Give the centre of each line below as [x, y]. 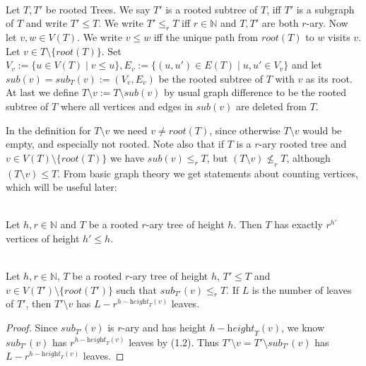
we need [130, 130]
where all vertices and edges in [126, 106]
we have [127, 157]
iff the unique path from [206, 36]
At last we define [42, 92]
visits [339, 36]
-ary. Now [327, 23]
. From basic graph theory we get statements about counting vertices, [208, 173]
